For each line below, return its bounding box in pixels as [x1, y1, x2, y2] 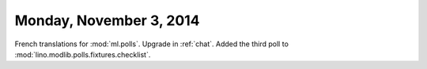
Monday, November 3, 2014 [14, 12, 201, 29]
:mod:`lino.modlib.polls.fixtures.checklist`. [14, 49, 151, 59]
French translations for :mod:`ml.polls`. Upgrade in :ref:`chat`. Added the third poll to [14, 39, 289, 49]
